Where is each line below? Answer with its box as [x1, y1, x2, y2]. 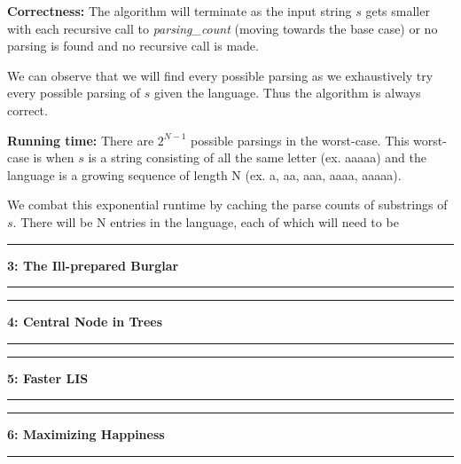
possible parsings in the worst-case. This [191, 130, 410, 149]
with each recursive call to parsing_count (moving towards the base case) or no [7, 19, 438, 37]
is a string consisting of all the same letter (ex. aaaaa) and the [88, 148, 427, 167]
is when [33, 148, 74, 167]
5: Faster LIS [7, 368, 89, 387]
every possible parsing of [7, 83, 141, 102]
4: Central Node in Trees [7, 312, 163, 331]
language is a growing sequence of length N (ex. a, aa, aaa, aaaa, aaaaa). [7, 165, 402, 184]
